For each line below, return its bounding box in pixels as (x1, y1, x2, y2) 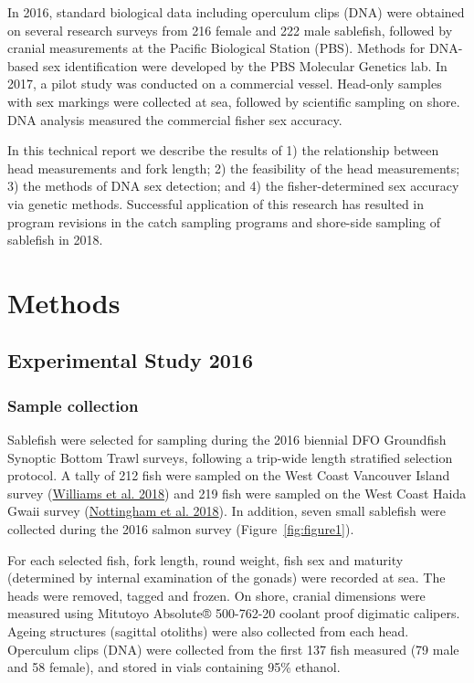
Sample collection (7, 394, 139, 416)
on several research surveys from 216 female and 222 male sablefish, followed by (7, 20, 453, 39)
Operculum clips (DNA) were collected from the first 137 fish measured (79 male (7, 639, 459, 658)
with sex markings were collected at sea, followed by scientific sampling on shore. (7, 91, 460, 110)
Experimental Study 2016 (7, 346, 253, 374)
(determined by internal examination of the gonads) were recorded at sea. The (7, 568, 446, 587)
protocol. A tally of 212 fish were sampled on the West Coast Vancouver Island (7, 466, 450, 485)
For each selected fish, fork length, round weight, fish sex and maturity (7, 550, 404, 569)
